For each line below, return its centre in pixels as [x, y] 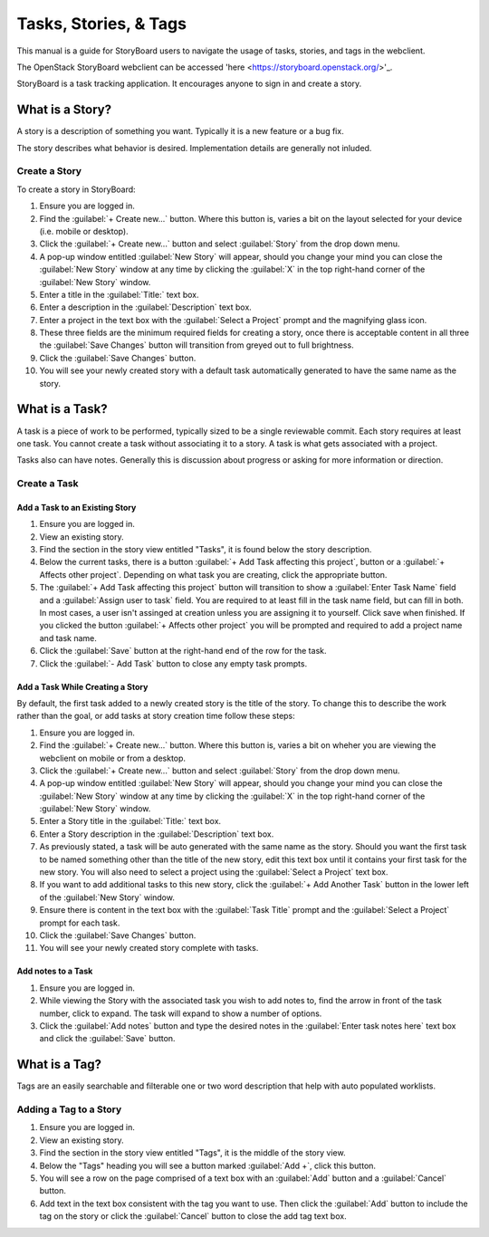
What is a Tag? [59, 1064]
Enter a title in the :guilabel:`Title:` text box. [119, 294]
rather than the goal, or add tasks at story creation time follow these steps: [156, 716]
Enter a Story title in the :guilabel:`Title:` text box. [130, 821]
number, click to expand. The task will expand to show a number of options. [181, 1013]
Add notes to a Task [55, 971]
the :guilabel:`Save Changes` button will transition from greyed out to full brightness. [197, 345]
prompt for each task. [80, 923]
